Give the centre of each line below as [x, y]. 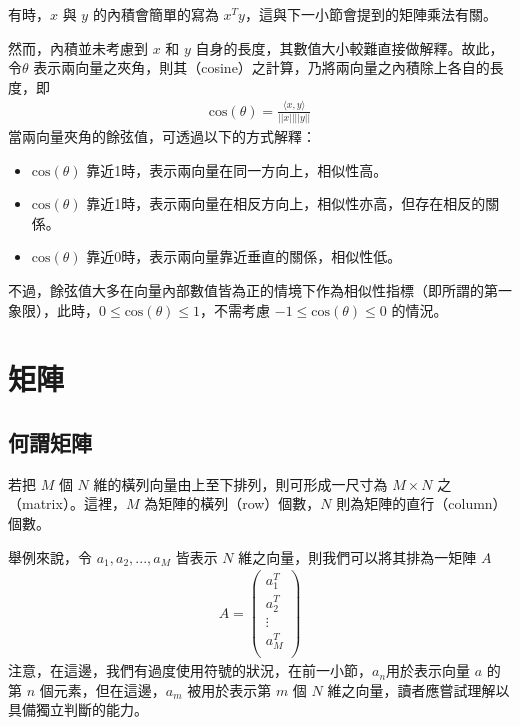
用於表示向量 [428, 670]
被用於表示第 [229, 689]
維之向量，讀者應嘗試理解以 [418, 689]
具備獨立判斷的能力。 [78, 709]
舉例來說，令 [50, 556]
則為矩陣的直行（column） [421, 503]
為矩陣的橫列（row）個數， [232, 503]
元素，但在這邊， [109, 689]
